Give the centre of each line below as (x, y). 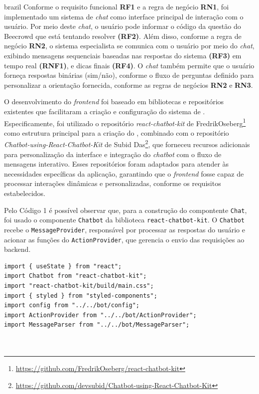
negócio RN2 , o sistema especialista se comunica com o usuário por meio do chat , (129, 46)
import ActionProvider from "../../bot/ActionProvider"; (100, 315)
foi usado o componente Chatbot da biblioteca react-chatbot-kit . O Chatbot (124, 220)
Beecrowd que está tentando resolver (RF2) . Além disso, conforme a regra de (123, 36)
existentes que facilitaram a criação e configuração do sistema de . (105, 111)
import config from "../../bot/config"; (72, 305)
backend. (17, 249)
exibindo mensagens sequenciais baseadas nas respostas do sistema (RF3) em (123, 55)
